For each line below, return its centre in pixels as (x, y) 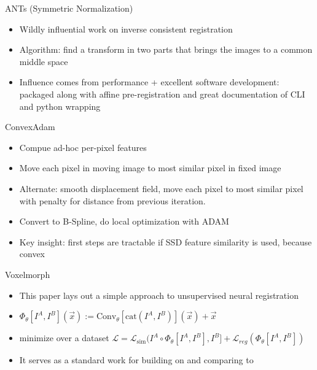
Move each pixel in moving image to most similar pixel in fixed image (150, 168)
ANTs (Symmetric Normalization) (69, 8)
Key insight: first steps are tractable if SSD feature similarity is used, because (166, 241)
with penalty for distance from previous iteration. (112, 200)
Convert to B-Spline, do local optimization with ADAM (124, 221)
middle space (44, 61)
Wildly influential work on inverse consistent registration (126, 29)
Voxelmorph (28, 274)
